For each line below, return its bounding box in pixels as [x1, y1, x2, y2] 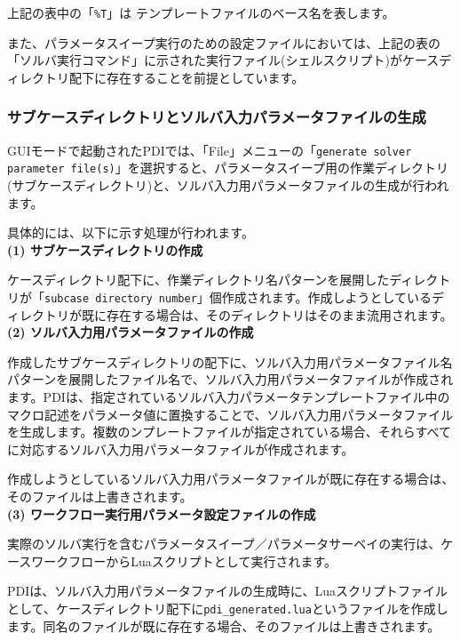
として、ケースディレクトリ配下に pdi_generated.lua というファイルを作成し [7, 598, 448, 617]
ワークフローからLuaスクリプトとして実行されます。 [31, 551, 337, 570]
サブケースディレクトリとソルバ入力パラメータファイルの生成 [7, 106, 426, 128]
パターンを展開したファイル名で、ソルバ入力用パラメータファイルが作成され [7, 370, 454, 389]
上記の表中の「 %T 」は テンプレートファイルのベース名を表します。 [7, 4, 395, 21]
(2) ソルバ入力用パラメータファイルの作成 [7, 323, 254, 341]
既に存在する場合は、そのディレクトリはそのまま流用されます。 [81, 305, 453, 324]
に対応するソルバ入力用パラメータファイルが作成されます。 [7, 439, 354, 458]
